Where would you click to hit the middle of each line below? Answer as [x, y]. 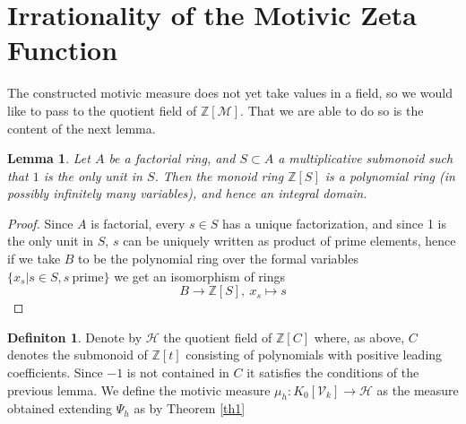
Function [63, 50]
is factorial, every [138, 223]
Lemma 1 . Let [49, 158]
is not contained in [178, 372]
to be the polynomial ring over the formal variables [218, 259]
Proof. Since [40, 223]
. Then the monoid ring [219, 175]
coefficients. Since [55, 372]
